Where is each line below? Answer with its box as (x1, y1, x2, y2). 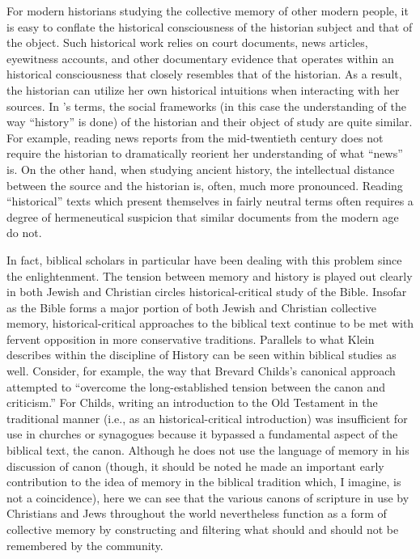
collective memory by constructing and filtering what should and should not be (6, 521, 399, 537)
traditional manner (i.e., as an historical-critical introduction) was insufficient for (6, 409, 408, 426)
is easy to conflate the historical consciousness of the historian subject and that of (6, 18, 413, 35)
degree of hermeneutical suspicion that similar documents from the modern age (6, 208, 399, 225)
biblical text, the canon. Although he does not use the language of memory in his (6, 442, 409, 459)
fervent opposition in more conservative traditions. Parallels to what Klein (6, 330, 375, 347)
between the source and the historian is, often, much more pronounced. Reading (6, 176, 403, 193)
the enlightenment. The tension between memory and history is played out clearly (6, 267, 413, 284)
